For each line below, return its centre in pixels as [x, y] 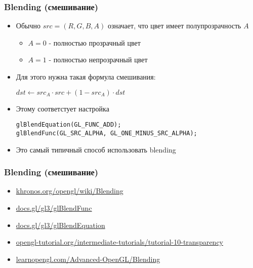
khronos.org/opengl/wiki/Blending [70, 191]
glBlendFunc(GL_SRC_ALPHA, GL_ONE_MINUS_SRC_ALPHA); [107, 133]
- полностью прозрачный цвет [95, 42]
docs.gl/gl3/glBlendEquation [60, 225]
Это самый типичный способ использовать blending [96, 149]
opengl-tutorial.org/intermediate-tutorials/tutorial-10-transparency [120, 242]
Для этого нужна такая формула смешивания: [86, 76]
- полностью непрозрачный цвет [98, 60]
